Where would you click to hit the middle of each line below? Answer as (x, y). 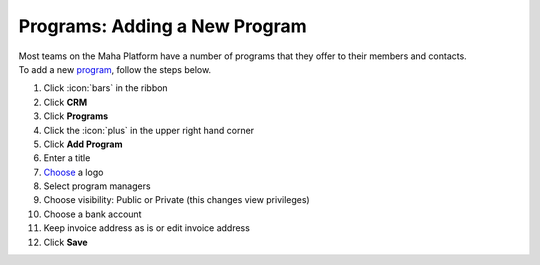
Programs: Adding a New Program (162, 26)
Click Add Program (83, 144)
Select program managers (97, 186)
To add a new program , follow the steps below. (115, 69)
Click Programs (76, 116)
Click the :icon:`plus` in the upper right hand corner (149, 130)
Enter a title (67, 158)
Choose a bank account (92, 214)
